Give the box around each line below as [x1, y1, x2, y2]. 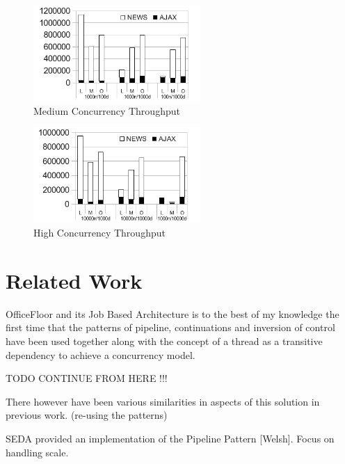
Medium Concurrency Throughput [33, 103, 180, 118]
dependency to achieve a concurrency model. [6, 347, 195, 362]
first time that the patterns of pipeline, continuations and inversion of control [6, 320, 335, 335]
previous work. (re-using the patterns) [6, 408, 168, 422]
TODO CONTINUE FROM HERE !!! [6, 371, 168, 385]
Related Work [6, 266, 143, 294]
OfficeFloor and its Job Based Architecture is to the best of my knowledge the [6, 306, 339, 321]
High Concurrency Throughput [33, 225, 166, 240]
